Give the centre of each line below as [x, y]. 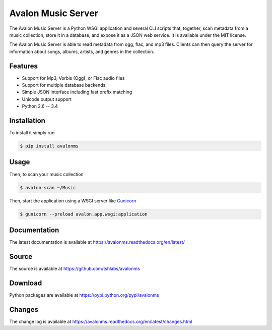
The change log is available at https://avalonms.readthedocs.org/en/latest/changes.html [101, 321]
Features [23, 66]
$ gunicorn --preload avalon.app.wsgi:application [84, 214]
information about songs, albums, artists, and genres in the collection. [82, 51]
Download [26, 283]
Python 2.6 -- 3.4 [40, 106]
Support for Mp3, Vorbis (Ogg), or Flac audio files [73, 78]
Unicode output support [47, 99]
